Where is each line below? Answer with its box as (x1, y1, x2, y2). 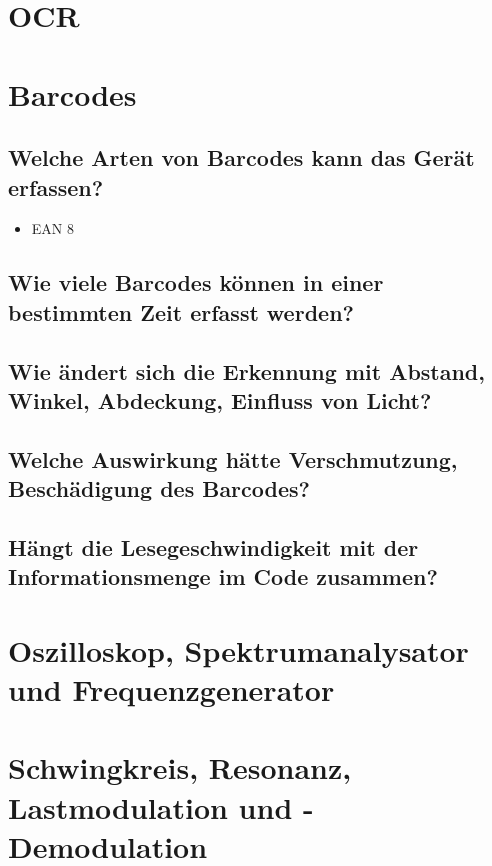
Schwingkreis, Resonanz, (8, 747, 352, 788)
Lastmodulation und (8, 786, 293, 827)
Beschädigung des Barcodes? (8, 473, 310, 504)
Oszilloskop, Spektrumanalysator (8, 629, 469, 670)
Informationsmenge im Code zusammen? (8, 561, 438, 592)
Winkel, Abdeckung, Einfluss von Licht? (8, 384, 432, 415)
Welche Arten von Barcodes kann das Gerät (8, 142, 475, 173)
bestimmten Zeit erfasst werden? (8, 296, 354, 327)
